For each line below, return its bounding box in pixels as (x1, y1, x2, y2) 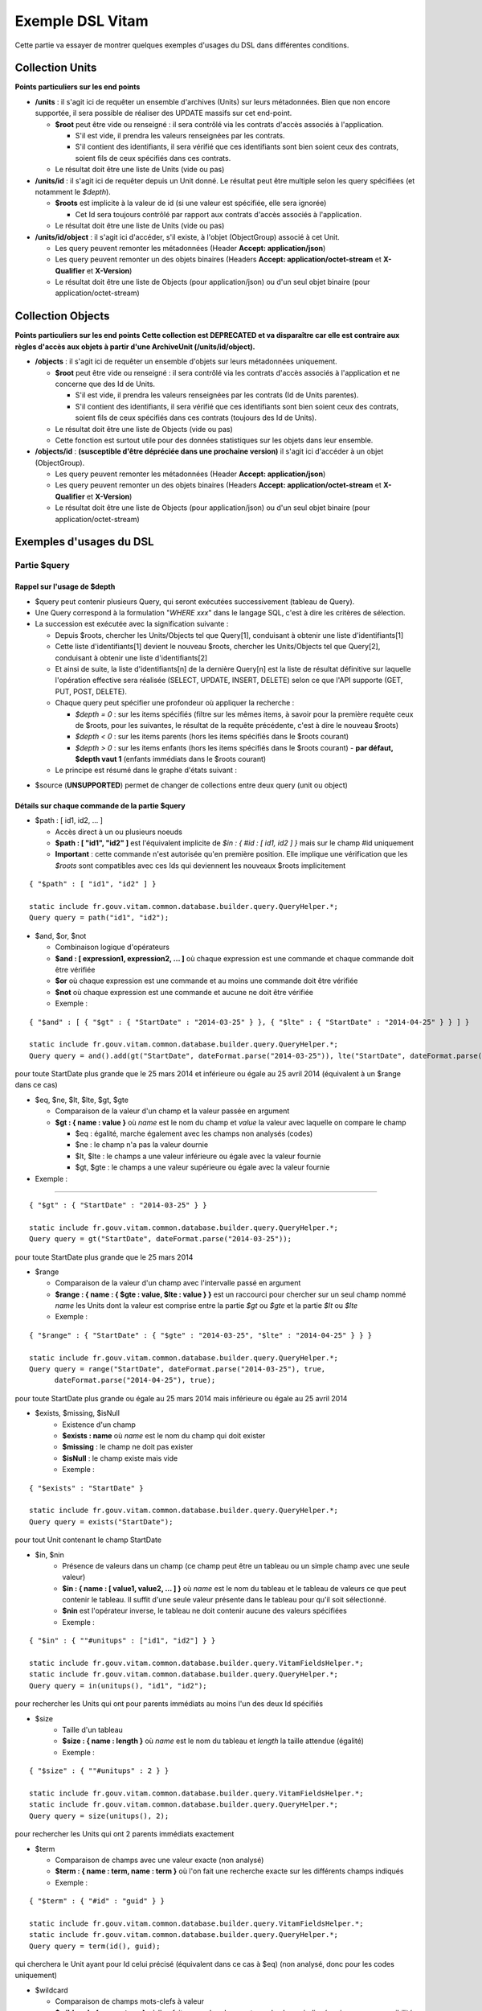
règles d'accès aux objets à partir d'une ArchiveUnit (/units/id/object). (14, 342, 256, 352)
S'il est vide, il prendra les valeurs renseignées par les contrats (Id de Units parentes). (75, 390, 359, 400)
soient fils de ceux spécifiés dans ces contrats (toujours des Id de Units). (75, 413, 317, 422)
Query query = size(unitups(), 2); (29, 1811, 170, 1820)
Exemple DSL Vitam (14, 12, 149, 30)
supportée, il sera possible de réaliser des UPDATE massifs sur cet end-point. (35, 109, 292, 118)
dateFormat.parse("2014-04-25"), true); (54, 1376, 216, 1385)
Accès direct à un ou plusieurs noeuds (55, 827, 182, 837)
